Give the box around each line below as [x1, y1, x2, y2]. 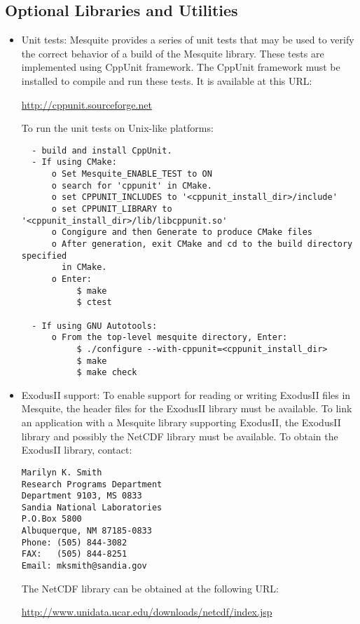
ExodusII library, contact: [21, 442, 132, 457]
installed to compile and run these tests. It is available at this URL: [21, 73, 312, 88]
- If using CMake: [32, 157, 117, 168]
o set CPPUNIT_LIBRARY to [51, 204, 172, 215]
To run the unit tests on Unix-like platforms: [21, 121, 214, 135]
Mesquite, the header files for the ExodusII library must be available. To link [21, 401, 352, 416]
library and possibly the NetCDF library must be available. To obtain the [21, 428, 338, 443]
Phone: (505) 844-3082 [21, 537, 127, 548]
